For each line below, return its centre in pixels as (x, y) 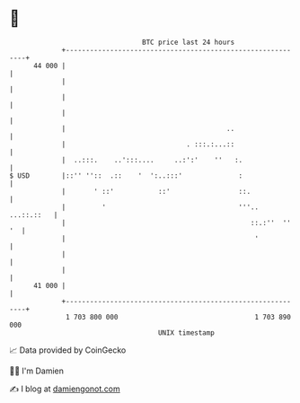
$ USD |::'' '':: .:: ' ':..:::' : (126, 175)
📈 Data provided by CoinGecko (68, 350)
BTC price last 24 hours (189, 42)
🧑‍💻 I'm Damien (37, 371)
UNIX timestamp (186, 333)
